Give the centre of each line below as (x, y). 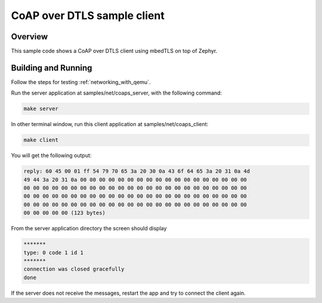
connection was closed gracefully (74, 269)
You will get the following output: (51, 155)
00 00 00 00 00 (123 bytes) (64, 213)
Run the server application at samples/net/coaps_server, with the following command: (117, 93)
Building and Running (52, 68)
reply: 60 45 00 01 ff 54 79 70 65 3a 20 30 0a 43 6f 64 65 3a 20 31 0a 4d (137, 171)
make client (41, 140)
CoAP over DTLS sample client (88, 15)
